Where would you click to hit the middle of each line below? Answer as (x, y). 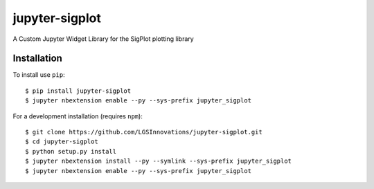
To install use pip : (39, 75)
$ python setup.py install (71, 151)
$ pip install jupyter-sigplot (78, 91)
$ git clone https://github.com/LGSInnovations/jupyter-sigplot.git (144, 132)
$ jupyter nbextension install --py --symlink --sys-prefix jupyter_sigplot (159, 161)
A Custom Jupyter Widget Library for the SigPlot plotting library (103, 39)
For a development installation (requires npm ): (78, 116)
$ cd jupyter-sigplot (62, 142)
